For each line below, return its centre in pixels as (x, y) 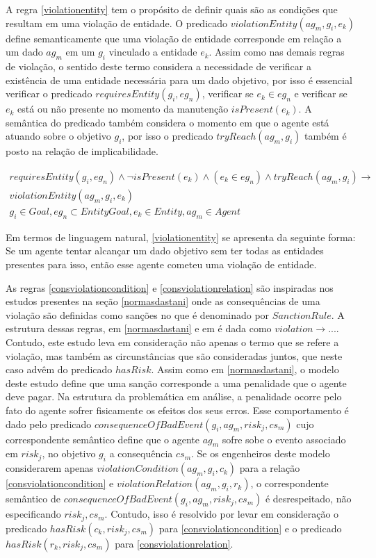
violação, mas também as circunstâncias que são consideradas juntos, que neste (174, 355)
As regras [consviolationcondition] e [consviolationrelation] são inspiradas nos (170, 287)
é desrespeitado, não (308, 499)
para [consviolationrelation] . (174, 543)
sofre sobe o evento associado (284, 439)
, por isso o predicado (167, 136)
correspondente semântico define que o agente (103, 439)
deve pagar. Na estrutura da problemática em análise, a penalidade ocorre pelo (174, 396)
